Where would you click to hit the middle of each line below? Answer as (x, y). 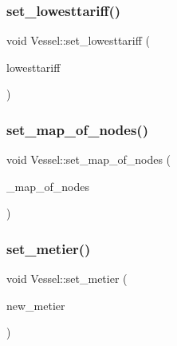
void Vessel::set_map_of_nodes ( (89, 159)
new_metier (36, 305)
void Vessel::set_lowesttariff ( (78, 40)
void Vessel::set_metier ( (67, 278)
